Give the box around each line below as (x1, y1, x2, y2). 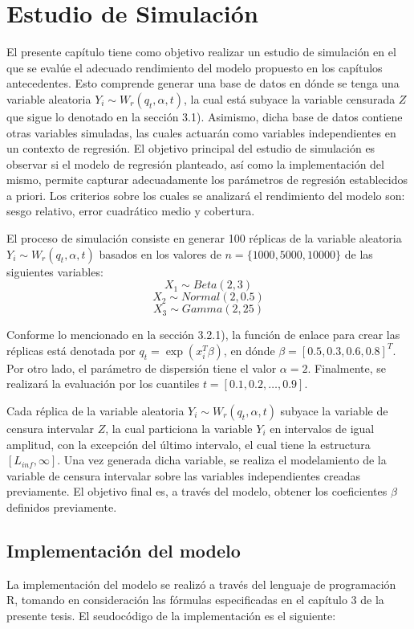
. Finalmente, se (307, 359, 386, 376)
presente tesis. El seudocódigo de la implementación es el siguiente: (6, 607, 336, 623)
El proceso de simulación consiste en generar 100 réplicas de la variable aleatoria (6, 230, 402, 247)
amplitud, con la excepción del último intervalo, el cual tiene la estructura (6, 435, 371, 452)
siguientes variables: (6, 263, 103, 280)
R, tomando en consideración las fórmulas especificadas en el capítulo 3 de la (6, 591, 384, 608)
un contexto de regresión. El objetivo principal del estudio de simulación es (6, 140, 375, 157)
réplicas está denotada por (6, 341, 136, 358)
